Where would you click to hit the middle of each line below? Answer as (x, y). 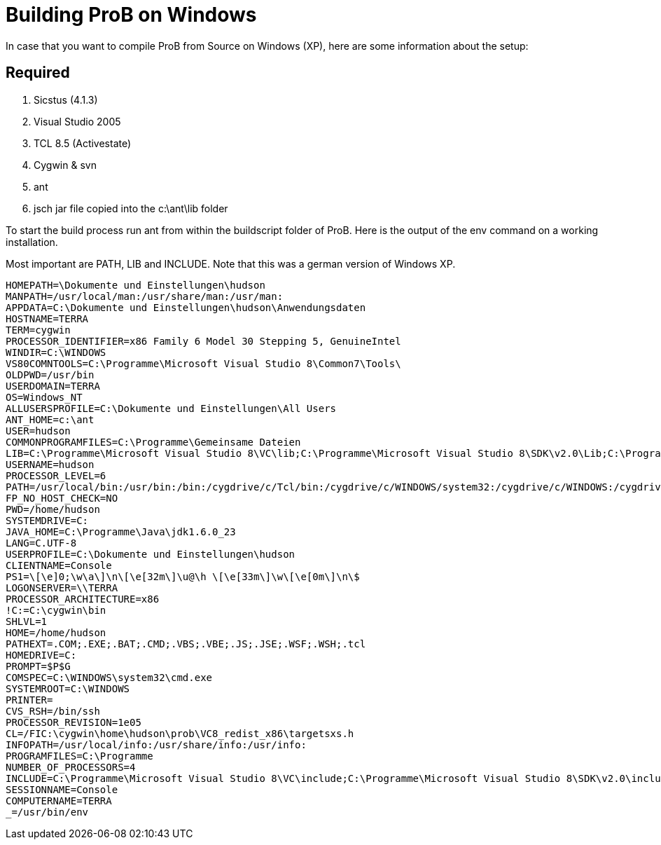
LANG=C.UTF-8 (41, 543)
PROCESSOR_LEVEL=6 (56, 475)
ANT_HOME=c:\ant (50, 419)
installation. (32, 242)
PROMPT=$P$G (38, 666)
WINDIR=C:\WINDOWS (56, 352)
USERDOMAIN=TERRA (53, 386)
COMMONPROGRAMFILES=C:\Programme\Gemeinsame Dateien (153, 442)
